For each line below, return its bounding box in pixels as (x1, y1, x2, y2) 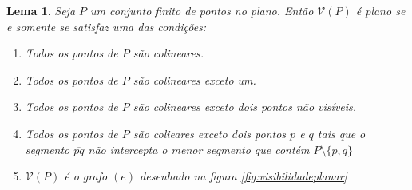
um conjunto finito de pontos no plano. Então (90, 2, 314, 18)
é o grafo (64, 168, 108, 184)
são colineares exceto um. (133, 71, 256, 88)
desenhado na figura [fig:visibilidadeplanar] (140, 168, 347, 184)
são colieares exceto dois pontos (133, 125, 287, 141)
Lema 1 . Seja (6, 2, 76, 18)
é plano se (355, 2, 406, 18)
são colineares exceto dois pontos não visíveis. (133, 98, 357, 115)
